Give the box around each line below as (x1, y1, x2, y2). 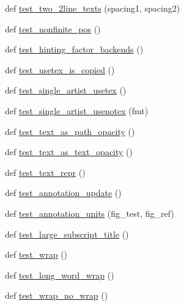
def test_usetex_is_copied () (5, 63, 115, 76)
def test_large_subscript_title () (5, 227, 129, 240)
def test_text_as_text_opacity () (5, 145, 133, 158)
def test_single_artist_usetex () (5, 84, 127, 97)
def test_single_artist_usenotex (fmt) (5, 104, 149, 117)
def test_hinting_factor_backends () (5, 43, 144, 56)
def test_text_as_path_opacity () (5, 125, 135, 137)
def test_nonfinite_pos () (5, 22, 101, 35)
